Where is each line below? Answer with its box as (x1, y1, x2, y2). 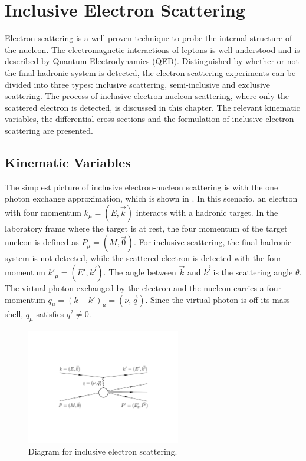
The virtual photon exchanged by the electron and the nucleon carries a (5, 282, 264, 294)
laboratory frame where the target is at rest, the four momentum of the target (5, 222, 288, 234)
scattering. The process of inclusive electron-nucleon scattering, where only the (5, 90, 289, 102)
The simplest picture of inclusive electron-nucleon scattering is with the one (5, 180, 278, 193)
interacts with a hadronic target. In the (136, 206, 278, 218)
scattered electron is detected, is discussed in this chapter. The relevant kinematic (5, 101, 300, 113)
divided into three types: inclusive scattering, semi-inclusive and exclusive (5, 78, 271, 90)
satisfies (36, 308, 64, 320)
